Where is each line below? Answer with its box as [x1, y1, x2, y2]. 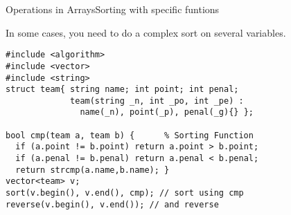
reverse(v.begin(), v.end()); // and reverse [6, 199, 219, 209]
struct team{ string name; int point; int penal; [6, 84, 239, 95]
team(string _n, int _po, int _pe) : [70, 95, 244, 106]
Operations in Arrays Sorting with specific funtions [6, 2, 220, 16]
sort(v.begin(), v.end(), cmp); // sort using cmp [6, 188, 244, 198]
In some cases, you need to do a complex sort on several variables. [6, 25, 286, 39]
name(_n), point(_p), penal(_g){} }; [80, 107, 254, 118]
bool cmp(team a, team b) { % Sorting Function [6, 130, 254, 140]
